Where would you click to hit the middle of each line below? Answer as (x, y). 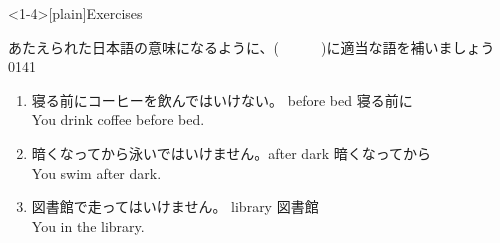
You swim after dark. (96, 172)
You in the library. (88, 225)
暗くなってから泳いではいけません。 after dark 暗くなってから (231, 152)
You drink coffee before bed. (118, 119)
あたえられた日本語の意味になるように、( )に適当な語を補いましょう (251, 46)
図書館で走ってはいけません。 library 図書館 (175, 206)
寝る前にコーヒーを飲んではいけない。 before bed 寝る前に (222, 99)
